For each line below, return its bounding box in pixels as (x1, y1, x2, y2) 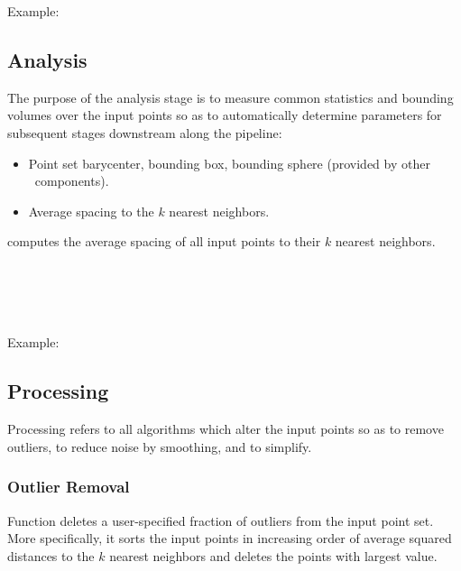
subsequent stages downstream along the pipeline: (7, 123, 282, 142)
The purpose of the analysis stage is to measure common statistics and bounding (7, 87, 454, 106)
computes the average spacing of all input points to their (7, 232, 321, 251)
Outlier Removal (7, 475, 130, 498)
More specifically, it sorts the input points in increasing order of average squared (7, 529, 452, 548)
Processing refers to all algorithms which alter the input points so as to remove (7, 419, 444, 438)
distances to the (7, 546, 95, 565)
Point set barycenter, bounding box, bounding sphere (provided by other (28, 153, 430, 172)
